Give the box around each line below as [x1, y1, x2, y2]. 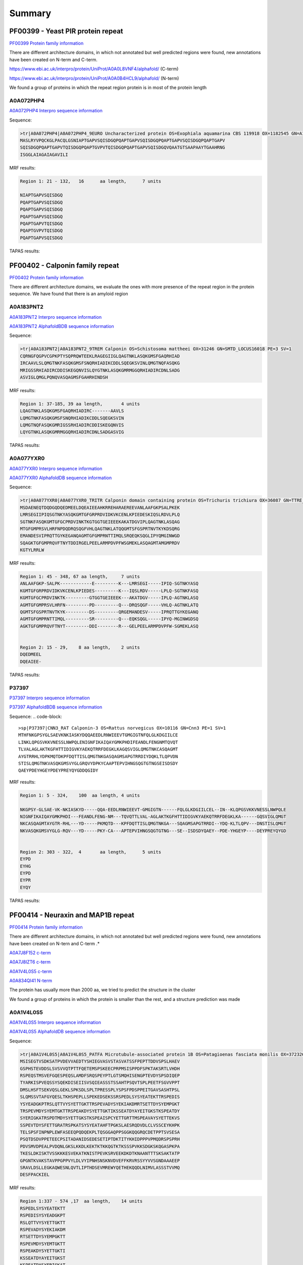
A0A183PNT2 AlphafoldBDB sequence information [9, 323, 114, 329]
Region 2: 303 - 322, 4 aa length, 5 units [20, 849, 162, 855]
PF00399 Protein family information [9, 40, 84, 47]
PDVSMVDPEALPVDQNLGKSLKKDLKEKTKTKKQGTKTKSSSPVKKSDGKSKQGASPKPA [20, 1144, 180, 1149]
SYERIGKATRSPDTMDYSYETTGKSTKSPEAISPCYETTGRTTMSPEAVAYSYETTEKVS [20, 1115, 180, 1121]
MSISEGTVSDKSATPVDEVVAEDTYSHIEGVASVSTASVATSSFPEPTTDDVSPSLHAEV [20, 1059, 180, 1065]
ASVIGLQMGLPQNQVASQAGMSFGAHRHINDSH [20, 374, 108, 380]
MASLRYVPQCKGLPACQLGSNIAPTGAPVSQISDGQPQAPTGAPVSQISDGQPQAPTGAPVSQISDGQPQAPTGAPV [20, 137, 225, 143]
